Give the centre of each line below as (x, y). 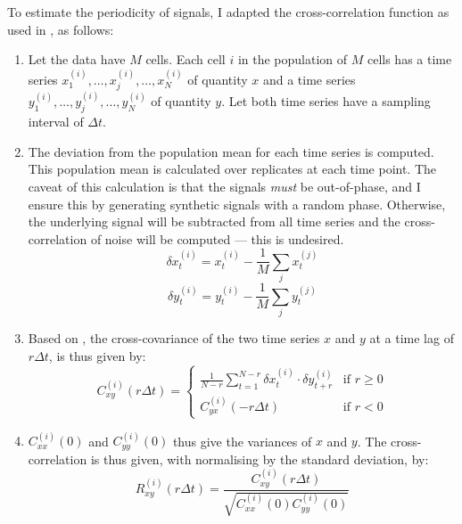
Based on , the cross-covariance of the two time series (174, 338)
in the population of (293, 59)
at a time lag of (412, 338)
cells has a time (409, 59)
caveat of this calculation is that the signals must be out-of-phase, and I (224, 187)
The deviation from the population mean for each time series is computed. (231, 151)
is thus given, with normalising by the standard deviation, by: (260, 458)
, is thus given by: (97, 355)
